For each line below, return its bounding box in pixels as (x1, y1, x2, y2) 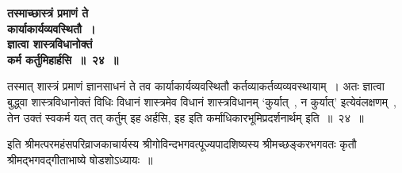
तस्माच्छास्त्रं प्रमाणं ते (7, 5, 89, 21)
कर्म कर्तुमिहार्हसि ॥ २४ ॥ (7, 51, 119, 67)
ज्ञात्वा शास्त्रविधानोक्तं (7, 36, 93, 52)
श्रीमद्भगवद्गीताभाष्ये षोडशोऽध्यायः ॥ (7, 151, 153, 167)
